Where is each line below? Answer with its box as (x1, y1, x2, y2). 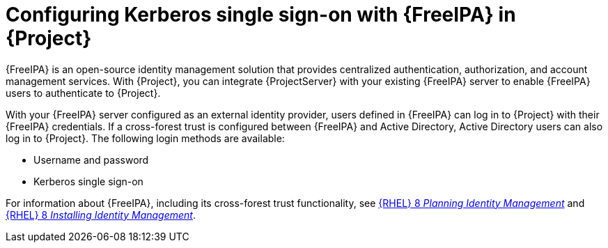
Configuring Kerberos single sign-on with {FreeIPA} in (6, 3, 516, 26)
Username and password (33, 153, 149, 166)
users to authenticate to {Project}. (6, 86, 161, 99)
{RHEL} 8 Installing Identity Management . (6, 208, 196, 221)
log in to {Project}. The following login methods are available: (6, 132, 285, 144)
